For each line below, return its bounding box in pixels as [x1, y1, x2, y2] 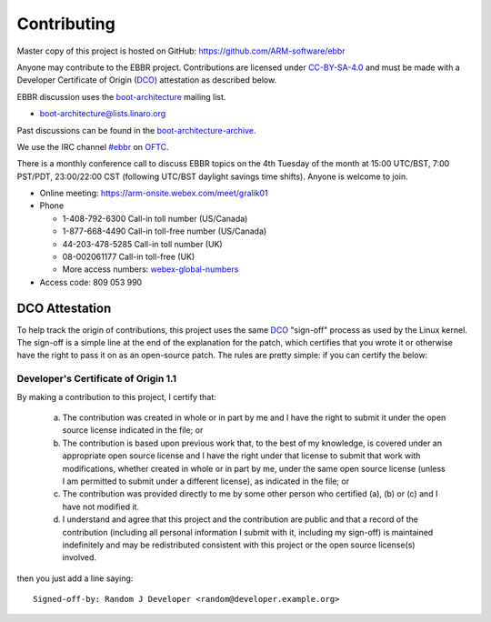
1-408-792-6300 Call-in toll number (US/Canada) [62, 213, 248, 224]
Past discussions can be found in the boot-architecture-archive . [16, 125, 256, 135]
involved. [62, 552, 97, 563]
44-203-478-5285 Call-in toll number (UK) [62, 238, 223, 249]
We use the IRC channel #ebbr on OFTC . [16, 141, 169, 152]
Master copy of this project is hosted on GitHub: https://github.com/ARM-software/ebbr [16, 45, 346, 56]
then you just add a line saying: [16, 573, 134, 584]
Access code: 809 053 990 [39, 276, 143, 287]
